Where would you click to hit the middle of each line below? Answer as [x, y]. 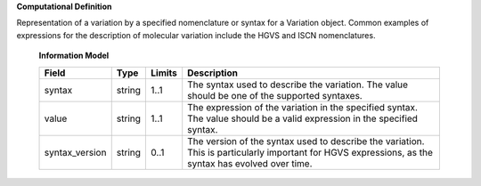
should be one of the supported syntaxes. [275, 95]
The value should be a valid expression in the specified [303, 118]
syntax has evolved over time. [250, 163]
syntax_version [75, 152]
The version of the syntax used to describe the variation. [306, 141]
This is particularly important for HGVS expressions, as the [310, 152]
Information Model [74, 56]
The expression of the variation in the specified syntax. [303, 107]
